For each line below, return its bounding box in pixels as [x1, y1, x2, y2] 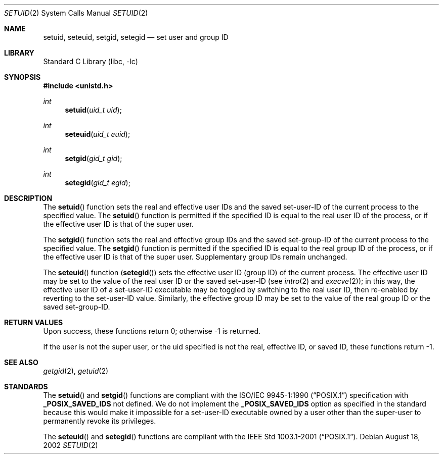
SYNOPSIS [4, 73, 41, 81]
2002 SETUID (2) [43, 441, 98, 449]
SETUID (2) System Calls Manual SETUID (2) [4, 9, 148, 17]
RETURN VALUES [4, 318, 63, 327]
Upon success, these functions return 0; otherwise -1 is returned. [43, 327, 261, 335]
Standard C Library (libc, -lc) [43, 57, 138, 66]
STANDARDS [4, 382, 48, 391]
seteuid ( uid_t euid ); [65, 130, 130, 138]
